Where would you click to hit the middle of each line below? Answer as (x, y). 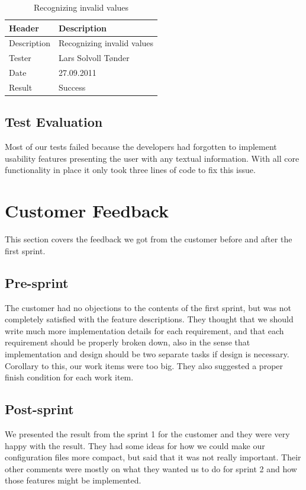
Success (72, 87)
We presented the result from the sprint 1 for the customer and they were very (147, 433)
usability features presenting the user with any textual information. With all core (152, 158)
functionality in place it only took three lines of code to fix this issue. (130, 170)
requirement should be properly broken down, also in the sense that (128, 342)
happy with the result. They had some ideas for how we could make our (135, 445)
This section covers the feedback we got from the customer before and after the (149, 239)
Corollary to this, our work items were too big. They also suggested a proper (144, 365)
